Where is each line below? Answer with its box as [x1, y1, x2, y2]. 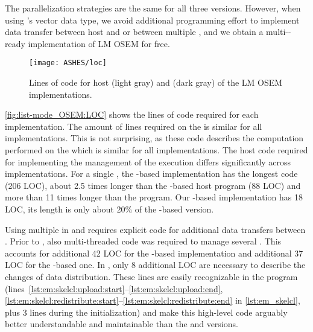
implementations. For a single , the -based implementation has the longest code [5, 167, 298, 180]
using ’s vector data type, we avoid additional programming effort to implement [5, 13, 300, 26]
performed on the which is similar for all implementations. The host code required [5, 144, 308, 156]
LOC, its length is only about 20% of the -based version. [5, 202, 214, 215]
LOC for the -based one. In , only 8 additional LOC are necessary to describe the [5, 258, 306, 271]
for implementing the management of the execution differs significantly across [5, 155, 291, 168]
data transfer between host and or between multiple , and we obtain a [5, 25, 264, 38]
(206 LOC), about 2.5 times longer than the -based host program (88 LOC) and [5, 179, 301, 191]
